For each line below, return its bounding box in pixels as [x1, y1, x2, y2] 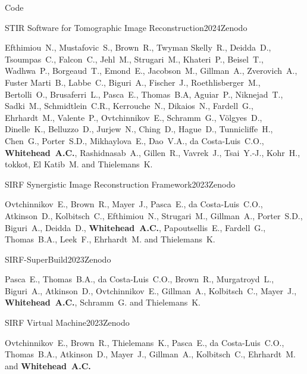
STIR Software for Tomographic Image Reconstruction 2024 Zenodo [5, 21, 248, 33]
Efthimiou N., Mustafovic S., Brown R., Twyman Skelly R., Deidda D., [5, 41, 271, 54]
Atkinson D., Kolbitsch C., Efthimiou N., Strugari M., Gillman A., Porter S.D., [5, 209, 303, 222]
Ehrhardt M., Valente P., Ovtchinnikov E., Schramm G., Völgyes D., [5, 111, 262, 123]
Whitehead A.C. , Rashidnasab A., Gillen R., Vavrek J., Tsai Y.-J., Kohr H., [5, 146, 300, 158]
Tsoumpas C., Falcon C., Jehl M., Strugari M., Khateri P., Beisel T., [5, 52, 264, 65]
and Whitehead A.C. [5, 359, 91, 372]
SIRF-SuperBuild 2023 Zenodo [5, 253, 111, 265]
